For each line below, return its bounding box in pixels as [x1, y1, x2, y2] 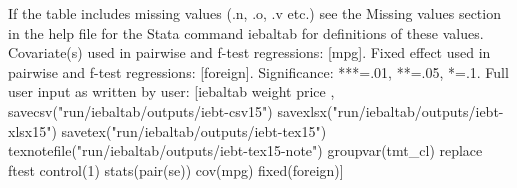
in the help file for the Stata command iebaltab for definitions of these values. [8, 22, 484, 43]
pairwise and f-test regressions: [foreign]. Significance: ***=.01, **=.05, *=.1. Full [8, 61, 509, 82]
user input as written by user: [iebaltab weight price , [8, 81, 335, 102]
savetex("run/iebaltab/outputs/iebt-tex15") [61, 120, 327, 141]
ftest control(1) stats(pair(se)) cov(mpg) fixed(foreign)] [8, 159, 344, 180]
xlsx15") [8, 120, 57, 141]
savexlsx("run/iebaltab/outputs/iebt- [277, 100, 504, 121]
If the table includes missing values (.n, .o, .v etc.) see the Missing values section [8, 3, 501, 23]
